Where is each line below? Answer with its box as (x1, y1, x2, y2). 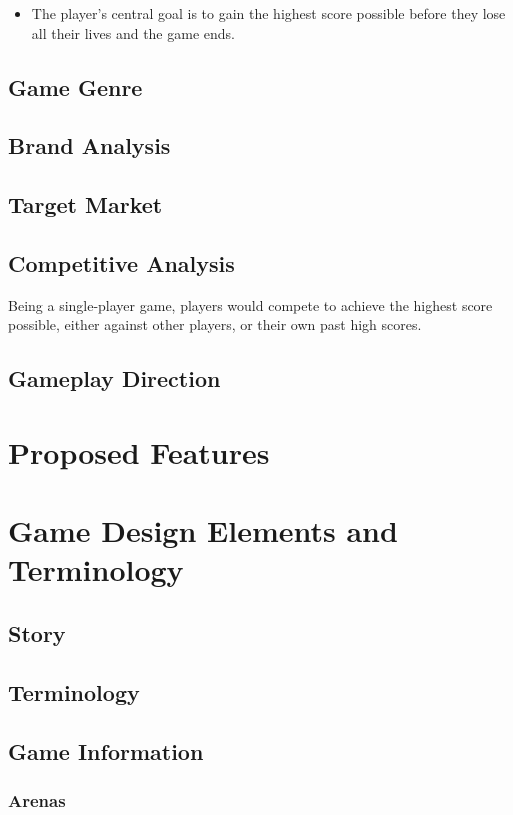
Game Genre (8, 71, 143, 102)
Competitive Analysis (8, 247, 235, 278)
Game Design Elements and (8, 510, 398, 551)
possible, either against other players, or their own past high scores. (8, 314, 422, 335)
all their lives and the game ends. (31, 22, 235, 43)
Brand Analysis (8, 130, 171, 161)
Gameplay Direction (8, 363, 221, 394)
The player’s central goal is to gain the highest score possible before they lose (31, 3, 506, 23)
